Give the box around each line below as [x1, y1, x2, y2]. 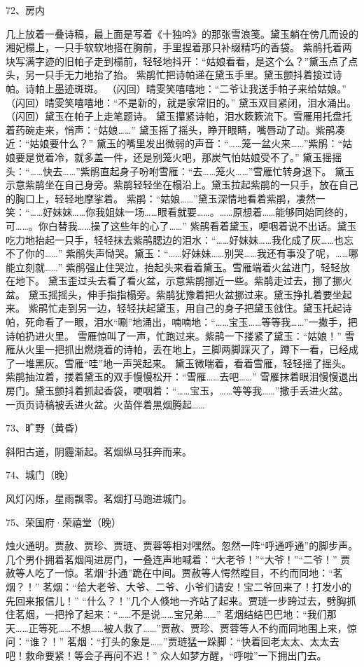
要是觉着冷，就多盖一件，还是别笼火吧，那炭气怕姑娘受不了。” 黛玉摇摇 [15, 149, 342, 164]
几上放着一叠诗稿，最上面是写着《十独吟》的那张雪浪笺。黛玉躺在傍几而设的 [6, 26, 358, 41]
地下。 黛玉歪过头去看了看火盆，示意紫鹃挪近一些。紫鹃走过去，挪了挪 [15, 273, 342, 288]
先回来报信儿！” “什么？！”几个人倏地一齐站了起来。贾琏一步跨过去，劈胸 [6, 593, 346, 607]
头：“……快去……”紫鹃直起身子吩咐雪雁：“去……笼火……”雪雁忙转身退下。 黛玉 [6, 163, 355, 178]
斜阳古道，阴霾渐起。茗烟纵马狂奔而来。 [6, 443, 192, 458]
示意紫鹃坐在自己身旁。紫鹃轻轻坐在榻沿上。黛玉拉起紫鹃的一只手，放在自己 [6, 177, 358, 192]
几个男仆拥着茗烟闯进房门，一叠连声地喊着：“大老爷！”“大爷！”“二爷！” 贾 [6, 551, 351, 566]
